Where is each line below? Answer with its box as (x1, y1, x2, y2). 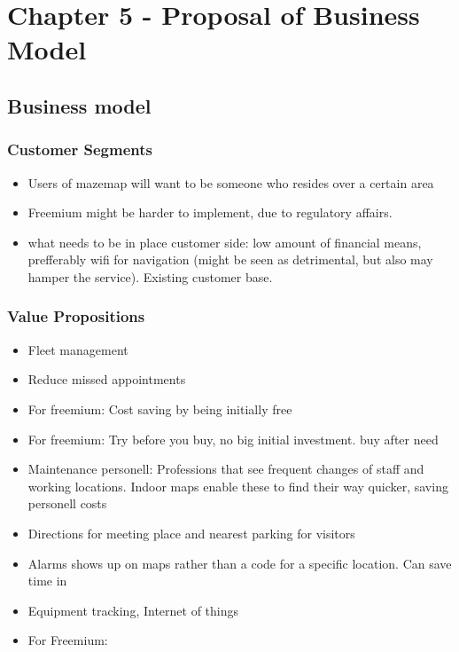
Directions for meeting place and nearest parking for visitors (27, 523, 355, 542)
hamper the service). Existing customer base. (27, 267, 273, 286)
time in (27, 571, 67, 590)
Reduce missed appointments (27, 370, 186, 389)
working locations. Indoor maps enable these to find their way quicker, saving (27, 476, 448, 495)
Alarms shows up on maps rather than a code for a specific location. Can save (27, 554, 452, 572)
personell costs (27, 494, 107, 513)
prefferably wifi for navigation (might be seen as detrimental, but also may (27, 250, 433, 269)
